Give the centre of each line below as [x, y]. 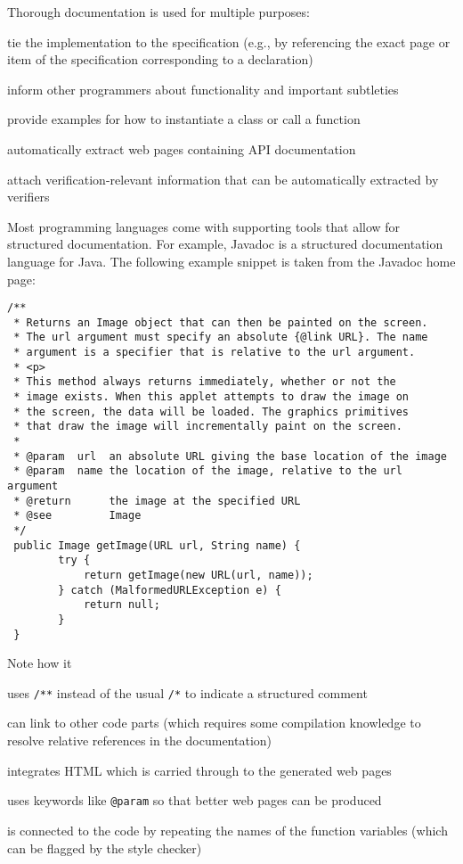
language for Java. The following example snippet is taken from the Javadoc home [231, 261]
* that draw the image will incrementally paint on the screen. [208, 427]
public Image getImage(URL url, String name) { [157, 545]
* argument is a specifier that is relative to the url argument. [215, 353]
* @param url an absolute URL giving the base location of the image [230, 456]
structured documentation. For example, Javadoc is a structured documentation [225, 244]
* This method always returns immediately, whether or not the [205, 382]
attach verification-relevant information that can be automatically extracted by [223, 179]
